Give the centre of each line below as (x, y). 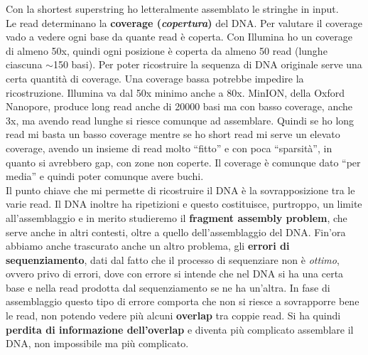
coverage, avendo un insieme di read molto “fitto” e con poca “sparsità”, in (169, 148)
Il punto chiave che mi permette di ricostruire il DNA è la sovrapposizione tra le (180, 190)
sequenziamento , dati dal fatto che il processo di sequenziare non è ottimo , (173, 259)
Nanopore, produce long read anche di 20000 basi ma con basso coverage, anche (179, 106)
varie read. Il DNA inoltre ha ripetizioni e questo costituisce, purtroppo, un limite (184, 204)
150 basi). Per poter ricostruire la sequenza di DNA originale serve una (207, 64)
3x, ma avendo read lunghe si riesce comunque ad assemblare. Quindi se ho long (180, 120)
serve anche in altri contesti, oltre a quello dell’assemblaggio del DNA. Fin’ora (176, 232)
